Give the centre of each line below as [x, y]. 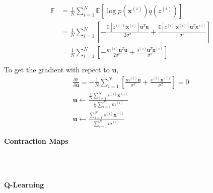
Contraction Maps [36, 141]
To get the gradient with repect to [57, 70]
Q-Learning [24, 184]
